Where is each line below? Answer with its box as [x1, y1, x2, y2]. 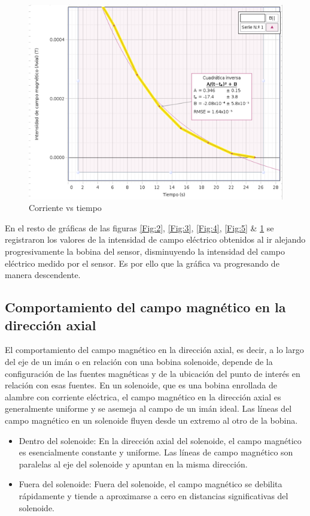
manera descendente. [5, 268, 81, 281]
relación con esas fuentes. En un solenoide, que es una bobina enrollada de [5, 379, 277, 391]
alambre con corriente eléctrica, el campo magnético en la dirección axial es [5, 390, 281, 403]
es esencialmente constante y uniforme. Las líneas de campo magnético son [19, 446, 293, 458]
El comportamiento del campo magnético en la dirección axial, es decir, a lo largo [5, 343, 304, 356]
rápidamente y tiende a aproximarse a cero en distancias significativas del [19, 489, 288, 502]
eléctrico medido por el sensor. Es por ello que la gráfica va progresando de [5, 257, 279, 269]
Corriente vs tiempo [29, 201, 102, 214]
